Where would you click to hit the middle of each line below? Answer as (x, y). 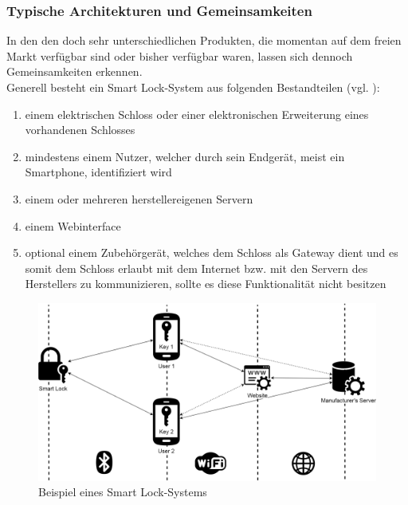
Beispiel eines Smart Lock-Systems (123, 492)
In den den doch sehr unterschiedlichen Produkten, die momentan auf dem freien (204, 40)
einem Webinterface (73, 225)
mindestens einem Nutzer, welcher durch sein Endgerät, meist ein (185, 156)
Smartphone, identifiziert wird (98, 172)
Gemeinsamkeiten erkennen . (75, 71)
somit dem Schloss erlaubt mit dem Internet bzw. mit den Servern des (196, 268)
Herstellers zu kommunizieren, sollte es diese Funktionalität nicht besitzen (206, 284)
